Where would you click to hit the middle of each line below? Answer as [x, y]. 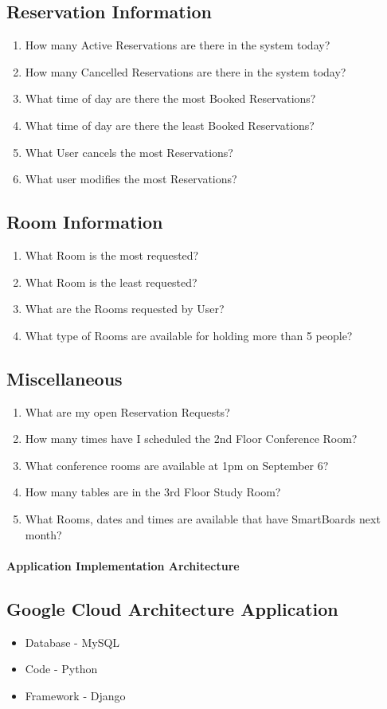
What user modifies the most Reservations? [131, 179]
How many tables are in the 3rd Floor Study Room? [153, 492]
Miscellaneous [64, 378]
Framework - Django [75, 695]
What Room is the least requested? [111, 282]
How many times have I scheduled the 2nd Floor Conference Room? [191, 439]
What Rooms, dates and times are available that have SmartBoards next [203, 518]
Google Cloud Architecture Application [172, 608]
